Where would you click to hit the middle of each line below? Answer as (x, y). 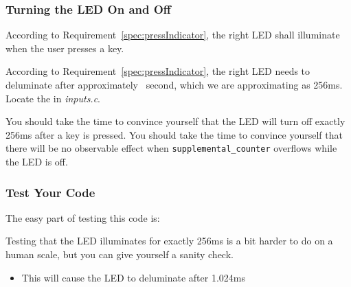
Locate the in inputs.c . (53, 98)
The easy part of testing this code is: (83, 217)
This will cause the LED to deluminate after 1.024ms (133, 277)
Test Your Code (50, 192)
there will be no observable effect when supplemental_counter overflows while (171, 148)
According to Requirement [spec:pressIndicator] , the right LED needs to (158, 71)
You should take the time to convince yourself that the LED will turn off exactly (175, 121)
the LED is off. (37, 162)
